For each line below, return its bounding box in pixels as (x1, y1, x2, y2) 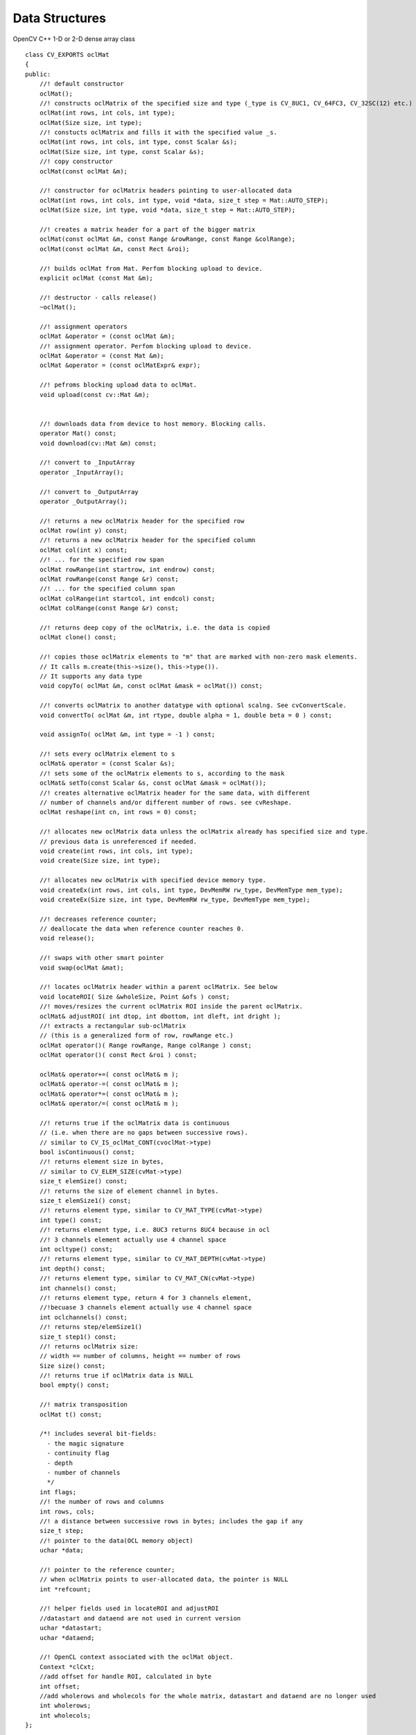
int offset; (39, 1682, 80, 1690)
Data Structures (12, 10, 107, 26)
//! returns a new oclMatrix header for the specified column (39, 536, 256, 544)
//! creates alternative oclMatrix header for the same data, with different (39, 788, 311, 797)
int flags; (39, 1488, 77, 1496)
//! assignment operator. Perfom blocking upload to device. (39, 342, 252, 350)
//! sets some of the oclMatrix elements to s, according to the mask (39, 769, 285, 777)
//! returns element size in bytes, (39, 1158, 164, 1166)
